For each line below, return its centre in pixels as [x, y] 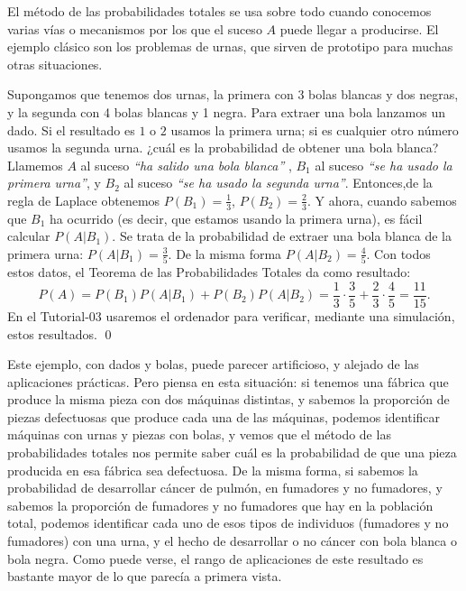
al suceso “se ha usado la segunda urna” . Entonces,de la [278, 183]
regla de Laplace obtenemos [84, 200]
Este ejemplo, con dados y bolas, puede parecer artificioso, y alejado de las [213, 364]
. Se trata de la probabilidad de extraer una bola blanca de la [282, 236]
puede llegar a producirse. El [359, 28]
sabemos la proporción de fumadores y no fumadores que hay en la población [220, 505]
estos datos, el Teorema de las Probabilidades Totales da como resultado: [209, 272]
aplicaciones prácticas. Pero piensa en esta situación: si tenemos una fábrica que [228, 381]
